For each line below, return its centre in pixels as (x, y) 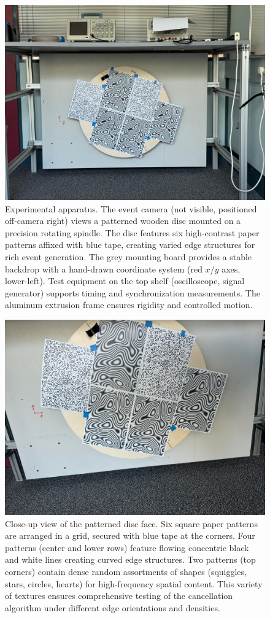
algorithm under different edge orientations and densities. (113, 607)
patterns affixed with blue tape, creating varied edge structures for (130, 245)
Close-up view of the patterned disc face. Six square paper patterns (131, 523)
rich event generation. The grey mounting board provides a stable (129, 256)
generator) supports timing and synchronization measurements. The (133, 292)
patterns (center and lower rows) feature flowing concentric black (127, 547)
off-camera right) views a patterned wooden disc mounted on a (123, 221)
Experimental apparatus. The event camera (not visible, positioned (131, 208)
